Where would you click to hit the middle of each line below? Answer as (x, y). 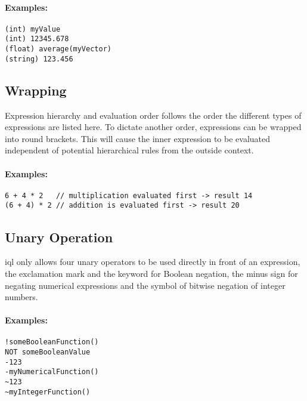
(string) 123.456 (39, 59)
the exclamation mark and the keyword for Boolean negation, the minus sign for (151, 273)
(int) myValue (33, 29)
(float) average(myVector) (58, 49)
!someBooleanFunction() (52, 342)
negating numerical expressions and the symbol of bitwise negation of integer (145, 285)
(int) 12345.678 (37, 39)
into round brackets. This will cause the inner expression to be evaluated (138, 138)
